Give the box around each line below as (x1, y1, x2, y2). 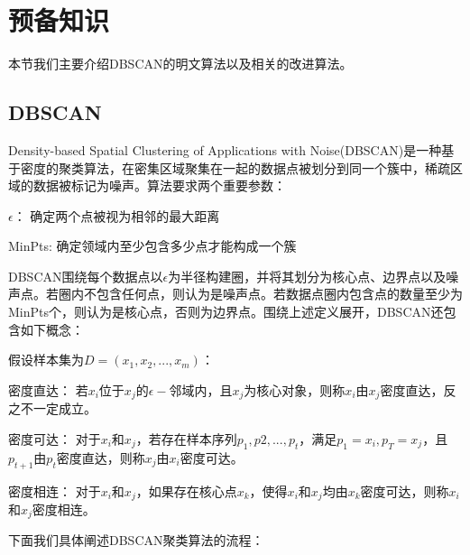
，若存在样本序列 (135, 429, 237, 448)
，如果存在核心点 (135, 481, 237, 500)
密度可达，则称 (360, 481, 449, 500)
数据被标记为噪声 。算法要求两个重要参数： (32, 176, 286, 195)
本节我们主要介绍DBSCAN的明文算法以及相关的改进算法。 (8, 54, 353, 73)
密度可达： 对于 (8, 429, 101, 448)
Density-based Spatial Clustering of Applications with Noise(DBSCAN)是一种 (8, 140, 442, 159)
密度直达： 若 (8, 380, 88, 399)
